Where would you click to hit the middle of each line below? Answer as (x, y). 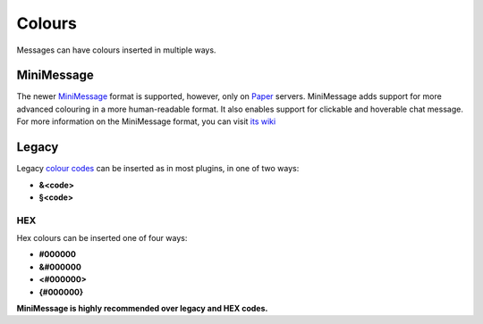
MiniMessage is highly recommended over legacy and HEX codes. (142, 309)
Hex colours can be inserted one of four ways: (102, 238)
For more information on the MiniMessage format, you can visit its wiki (146, 121)
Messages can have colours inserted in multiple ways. (116, 50)
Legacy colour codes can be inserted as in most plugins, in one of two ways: (158, 169)
